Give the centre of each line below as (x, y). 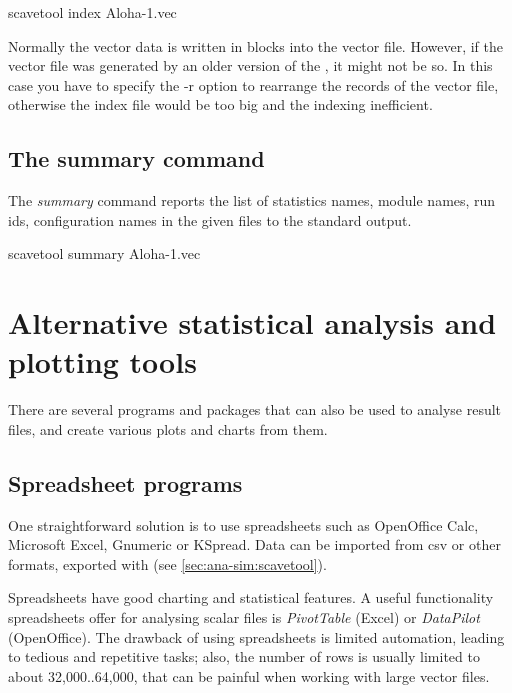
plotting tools (102, 361)
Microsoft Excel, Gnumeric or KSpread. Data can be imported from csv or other (254, 544)
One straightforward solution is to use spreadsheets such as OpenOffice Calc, (243, 524)
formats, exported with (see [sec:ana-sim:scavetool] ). (167, 563)
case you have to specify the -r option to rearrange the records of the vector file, (253, 84)
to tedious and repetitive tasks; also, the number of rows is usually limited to (244, 656)
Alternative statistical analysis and (252, 322)
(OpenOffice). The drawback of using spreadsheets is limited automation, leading (256, 636)
